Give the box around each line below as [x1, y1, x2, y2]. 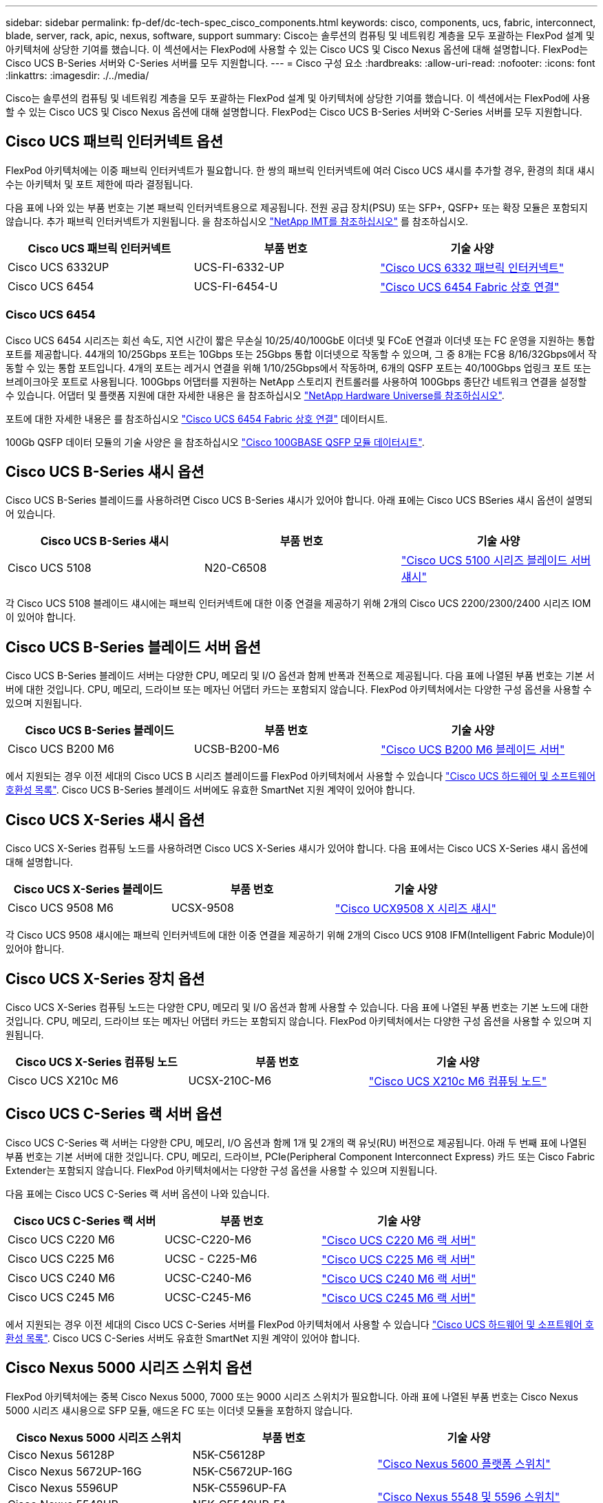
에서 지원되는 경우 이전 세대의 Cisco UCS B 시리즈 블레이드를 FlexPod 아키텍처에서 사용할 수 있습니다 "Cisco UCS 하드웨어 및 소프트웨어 [6, 770, 596, 782]
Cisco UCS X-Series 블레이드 [13, 882, 163, 897]
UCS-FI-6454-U [193, 279, 278, 293]
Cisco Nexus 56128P [8, 1447, 115, 1462]
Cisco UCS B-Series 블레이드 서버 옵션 [6, 638, 261, 656]
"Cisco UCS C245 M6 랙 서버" [321, 1290, 476, 1305]
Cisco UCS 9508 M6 [8, 901, 114, 915]
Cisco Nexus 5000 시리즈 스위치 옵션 [6, 1359, 253, 1377]
